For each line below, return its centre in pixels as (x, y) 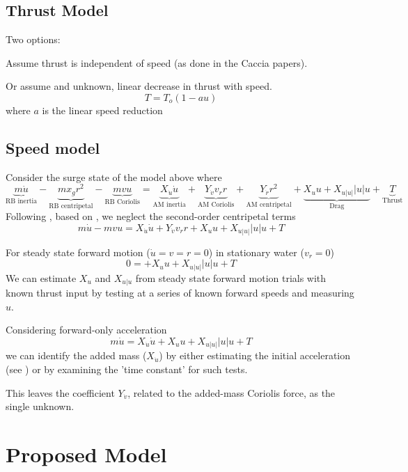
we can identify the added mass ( (76, 355)
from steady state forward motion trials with (231, 277)
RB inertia (22, 202)
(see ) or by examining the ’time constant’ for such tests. (127, 369)
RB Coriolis (122, 202)
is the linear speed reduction (102, 110)
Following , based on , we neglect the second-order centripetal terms (151, 216)
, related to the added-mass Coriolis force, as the (232, 392)
